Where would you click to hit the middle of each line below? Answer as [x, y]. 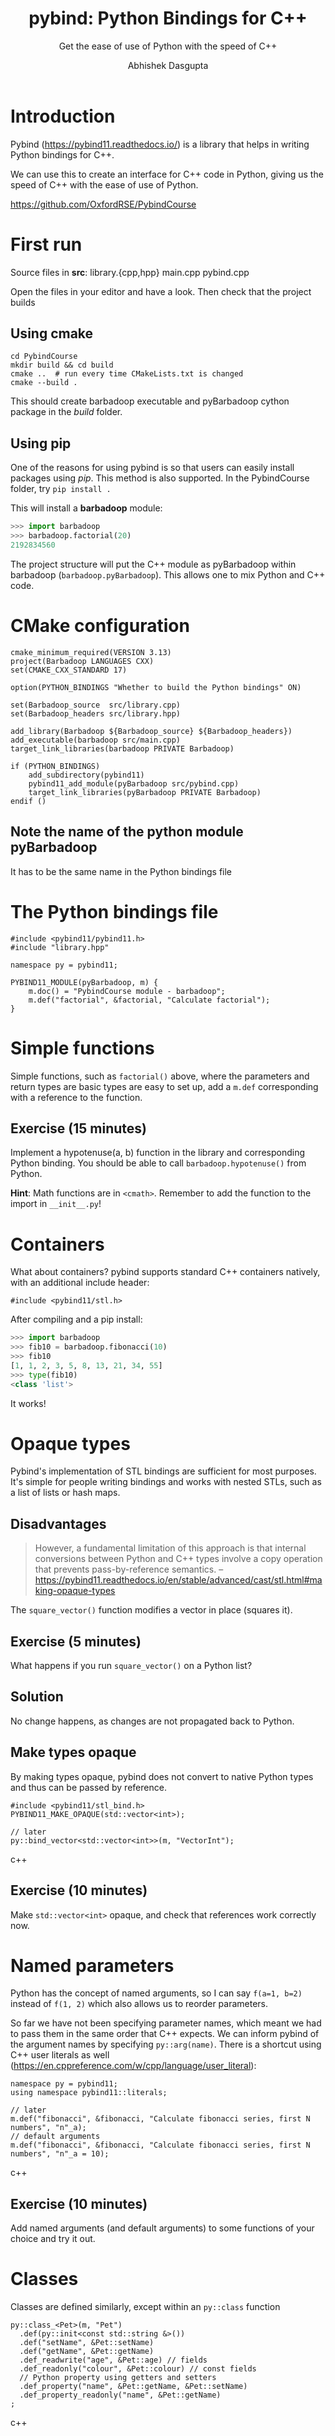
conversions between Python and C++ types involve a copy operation [178, 1559]
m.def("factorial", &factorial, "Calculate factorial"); [149, 1000]
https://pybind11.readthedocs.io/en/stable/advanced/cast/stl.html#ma [178, 1580]
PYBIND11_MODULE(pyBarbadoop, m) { [84, 982]
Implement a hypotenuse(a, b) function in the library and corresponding [157, 1153]
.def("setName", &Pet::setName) [87, 2343]
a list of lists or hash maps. [65, 1493]
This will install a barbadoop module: [86, 508]
